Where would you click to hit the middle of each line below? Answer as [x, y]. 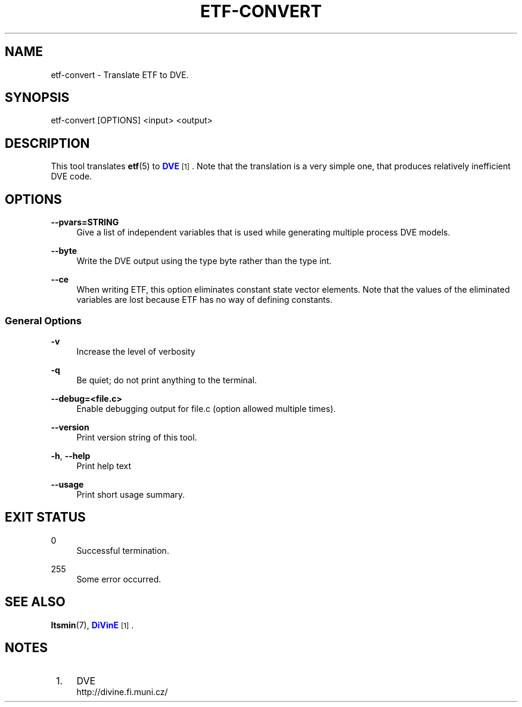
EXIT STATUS [45, 517]
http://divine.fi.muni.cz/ [122, 692]
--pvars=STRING [85, 222]
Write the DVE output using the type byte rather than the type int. [204, 261]
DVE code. [72, 176]
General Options [43, 320]
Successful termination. [123, 550]
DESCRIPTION [47, 143]
